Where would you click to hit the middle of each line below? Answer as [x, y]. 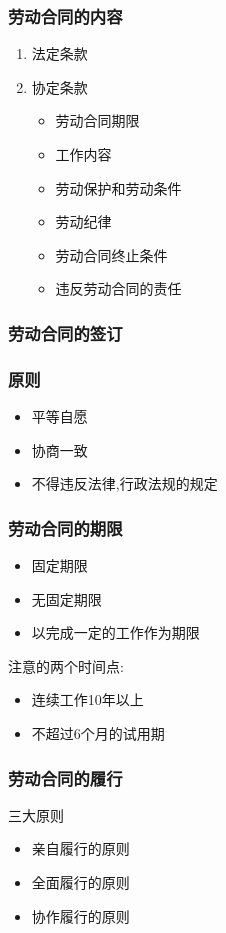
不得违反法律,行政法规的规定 [124, 483]
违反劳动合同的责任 [118, 288]
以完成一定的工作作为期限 [115, 632]
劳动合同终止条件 [111, 254]
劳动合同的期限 [65, 527]
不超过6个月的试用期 [98, 733]
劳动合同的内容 [65, 15]
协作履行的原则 [80, 915]
